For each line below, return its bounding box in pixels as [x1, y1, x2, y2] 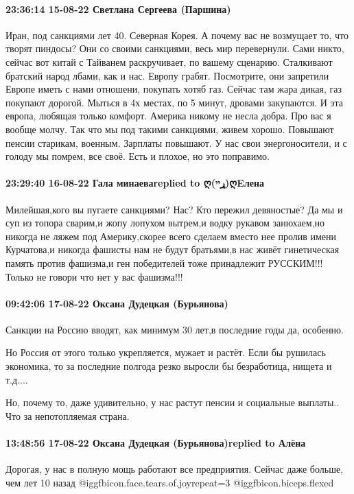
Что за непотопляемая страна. [5, 408, 130, 423]
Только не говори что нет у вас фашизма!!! [5, 269, 183, 283]
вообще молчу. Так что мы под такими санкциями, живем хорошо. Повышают [5, 121, 334, 136]
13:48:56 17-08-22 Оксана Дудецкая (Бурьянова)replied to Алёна [5, 436, 306, 450]
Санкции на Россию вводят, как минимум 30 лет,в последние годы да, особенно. [5, 322, 344, 336]
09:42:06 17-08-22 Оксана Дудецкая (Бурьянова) [5, 296, 228, 310]
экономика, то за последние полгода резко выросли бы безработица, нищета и [5, 359, 332, 373]
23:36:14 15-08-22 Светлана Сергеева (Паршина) [5, 1, 231, 16]
